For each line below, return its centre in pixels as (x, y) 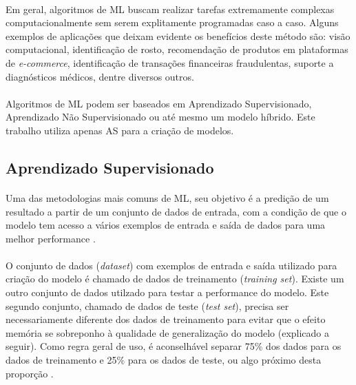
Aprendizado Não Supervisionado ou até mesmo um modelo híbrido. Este (160, 117)
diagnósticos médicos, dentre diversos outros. (100, 76)
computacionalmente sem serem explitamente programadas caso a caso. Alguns (172, 22)
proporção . (30, 373)
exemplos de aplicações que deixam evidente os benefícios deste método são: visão (178, 35)
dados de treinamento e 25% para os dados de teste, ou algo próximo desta (164, 360)
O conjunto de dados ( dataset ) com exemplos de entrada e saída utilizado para (171, 265)
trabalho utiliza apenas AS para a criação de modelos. (120, 130)
